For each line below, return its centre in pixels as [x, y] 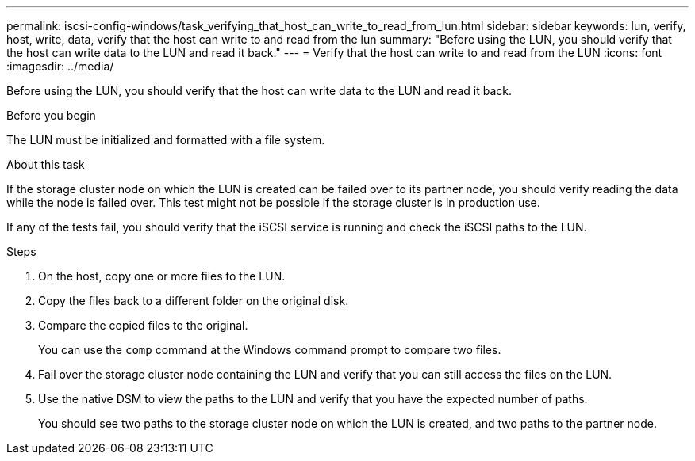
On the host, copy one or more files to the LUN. [162, 276]
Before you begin [51, 115]
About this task [46, 164]
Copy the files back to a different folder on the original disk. [194, 301]
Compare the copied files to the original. [143, 325]
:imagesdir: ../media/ [60, 66]
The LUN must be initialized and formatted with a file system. [166, 140]
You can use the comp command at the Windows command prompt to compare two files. [270, 350]
